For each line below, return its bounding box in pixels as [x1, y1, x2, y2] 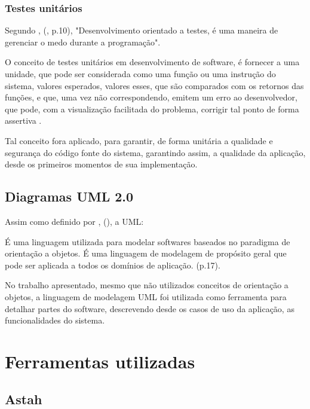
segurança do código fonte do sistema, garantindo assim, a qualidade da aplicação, [5, 146, 306, 158]
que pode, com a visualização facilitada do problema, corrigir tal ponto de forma [5, 102, 299, 115]
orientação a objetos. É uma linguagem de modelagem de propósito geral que [5, 247, 287, 260]
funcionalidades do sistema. [5, 314, 105, 326]
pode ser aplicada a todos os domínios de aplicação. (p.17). [5, 258, 220, 271]
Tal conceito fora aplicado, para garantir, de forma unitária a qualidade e [5, 134, 273, 146]
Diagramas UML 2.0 [5, 187, 134, 206]
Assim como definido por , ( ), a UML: [5, 215, 144, 227]
